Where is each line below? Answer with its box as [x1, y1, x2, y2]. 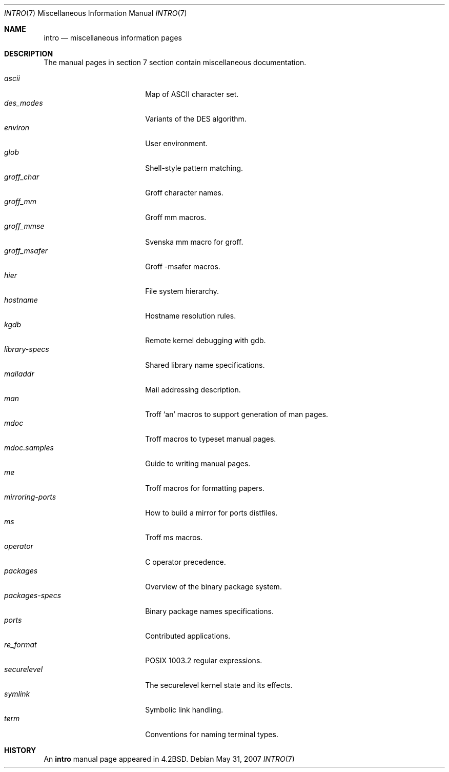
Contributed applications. [145, 631, 231, 640]
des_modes [4, 98, 43, 107]
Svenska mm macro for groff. [145, 237, 243, 246]
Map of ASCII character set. [145, 90, 239, 98]
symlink [4, 689, 30, 698]
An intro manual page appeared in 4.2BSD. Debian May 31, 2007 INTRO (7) [44, 755, 295, 763]
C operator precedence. [145, 558, 226, 566]
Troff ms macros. [145, 533, 203, 542]
